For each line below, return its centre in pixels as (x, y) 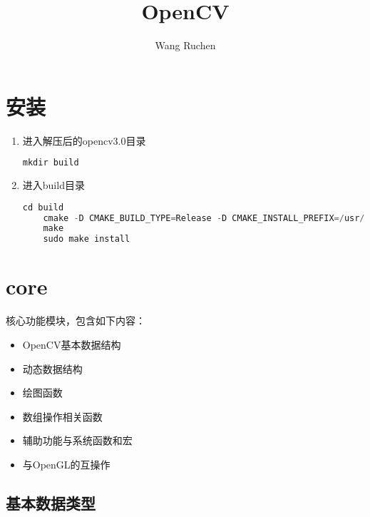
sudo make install (87, 239)
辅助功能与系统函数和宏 (77, 440)
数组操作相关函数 (62, 416)
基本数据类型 (51, 502)
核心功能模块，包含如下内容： (76, 321)
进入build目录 (53, 185)
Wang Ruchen (185, 45)
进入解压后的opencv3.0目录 (84, 140)
